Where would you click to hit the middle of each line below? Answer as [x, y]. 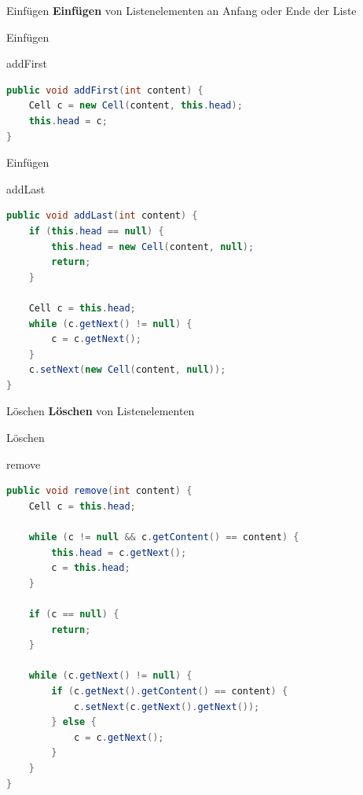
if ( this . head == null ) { [96, 231]
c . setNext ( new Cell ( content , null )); [127, 370]
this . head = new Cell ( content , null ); [153, 247]
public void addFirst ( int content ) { [105, 90]
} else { [74, 722]
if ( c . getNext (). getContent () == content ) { [170, 691]
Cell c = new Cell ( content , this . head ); [136, 106]
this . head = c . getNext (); [119, 552]
